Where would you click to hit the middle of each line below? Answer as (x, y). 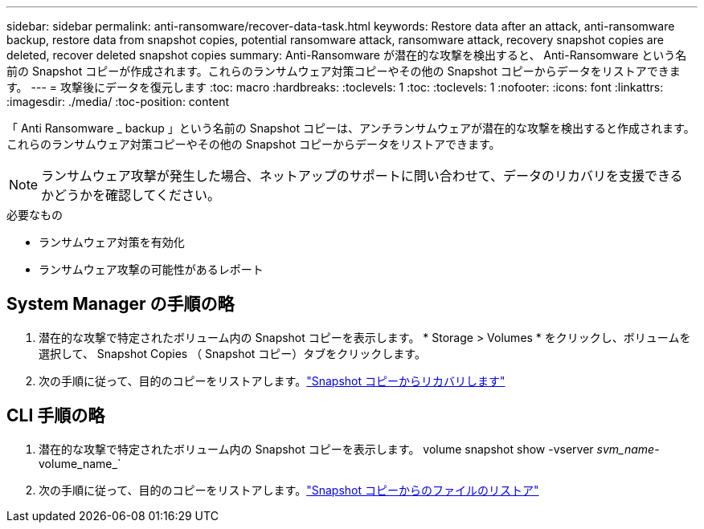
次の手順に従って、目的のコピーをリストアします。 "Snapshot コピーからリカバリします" (272, 380)
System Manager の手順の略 (121, 304)
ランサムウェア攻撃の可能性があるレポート (151, 269)
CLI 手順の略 (56, 416)
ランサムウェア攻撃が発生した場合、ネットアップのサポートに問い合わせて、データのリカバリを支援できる (362, 176)
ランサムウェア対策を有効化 (112, 242)
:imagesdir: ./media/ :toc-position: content (118, 102)
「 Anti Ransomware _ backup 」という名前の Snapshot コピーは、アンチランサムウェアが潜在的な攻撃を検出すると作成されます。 (351, 128)
